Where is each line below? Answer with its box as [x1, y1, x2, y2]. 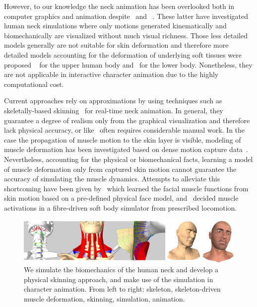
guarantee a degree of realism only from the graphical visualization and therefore [4, 115, 250, 125]
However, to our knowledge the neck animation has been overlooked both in [4, 1, 235, 11]
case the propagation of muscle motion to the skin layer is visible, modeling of [4, 134, 241, 145]
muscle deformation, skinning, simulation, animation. [24, 293, 185, 304]
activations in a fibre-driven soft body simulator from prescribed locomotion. [4, 202, 237, 213]
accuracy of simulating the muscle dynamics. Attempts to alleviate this [4, 173, 220, 184]
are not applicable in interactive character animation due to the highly [4, 69, 219, 79]
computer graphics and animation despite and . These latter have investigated [4, 10, 248, 21]
